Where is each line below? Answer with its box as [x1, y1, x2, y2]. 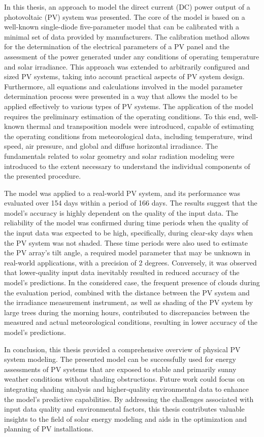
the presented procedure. [4, 171, 81, 181]
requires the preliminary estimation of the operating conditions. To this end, [4, 111, 242, 121]
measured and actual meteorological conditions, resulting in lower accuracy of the [4, 317, 257, 327]
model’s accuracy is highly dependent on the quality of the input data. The [4, 207, 239, 218]
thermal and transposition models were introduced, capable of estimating [26, 121, 254, 131]
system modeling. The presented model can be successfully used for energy [4, 354, 236, 364]
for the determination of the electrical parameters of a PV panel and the [4, 41, 229, 52]
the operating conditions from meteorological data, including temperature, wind [4, 130, 253, 141]
